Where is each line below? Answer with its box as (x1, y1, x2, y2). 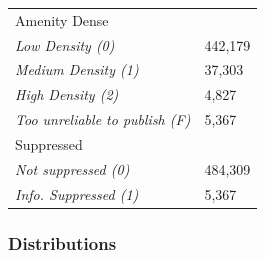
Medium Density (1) (15, 59, 139, 80)
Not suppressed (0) (15, 158, 130, 179)
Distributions (8, 230, 117, 255)
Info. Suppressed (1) (15, 183, 139, 204)
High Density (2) (15, 84, 119, 105)
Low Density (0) (15, 34, 115, 55)
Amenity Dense (15, 9, 109, 30)
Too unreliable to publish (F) (15, 109, 191, 130)
